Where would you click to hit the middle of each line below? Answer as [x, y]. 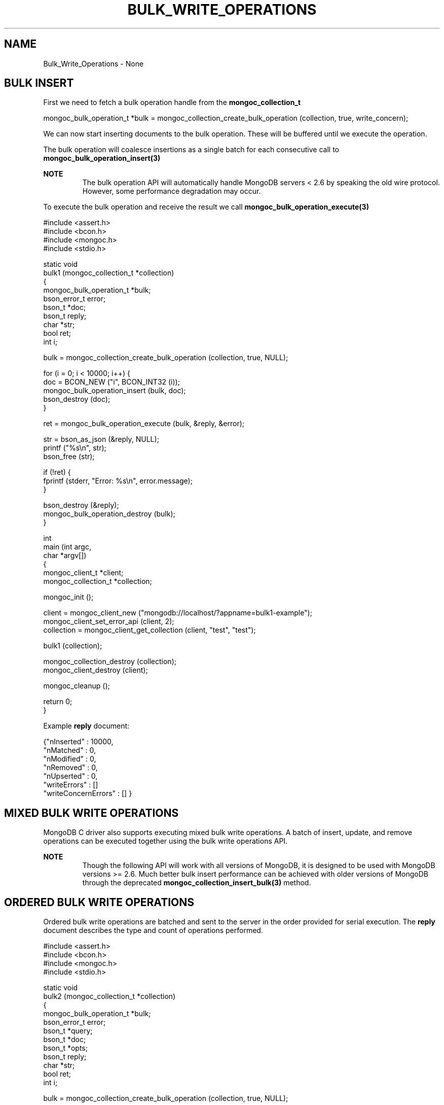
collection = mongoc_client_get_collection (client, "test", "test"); [150, 630]
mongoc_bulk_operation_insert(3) [102, 158]
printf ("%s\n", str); [75, 448]
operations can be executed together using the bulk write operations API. [165, 841]
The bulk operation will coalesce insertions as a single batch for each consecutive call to [191, 150]
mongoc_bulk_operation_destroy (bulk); [109, 514]
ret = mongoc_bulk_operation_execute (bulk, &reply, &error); [144, 424]
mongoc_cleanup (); [77, 686]
